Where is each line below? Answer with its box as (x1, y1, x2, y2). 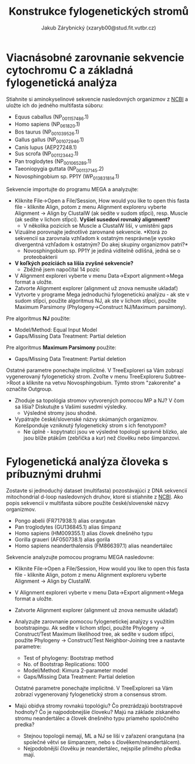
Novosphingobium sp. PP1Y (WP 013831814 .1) (14, 173, 120, 181)
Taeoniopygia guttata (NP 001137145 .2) (14, 165, 104, 174)
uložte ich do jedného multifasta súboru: (6, 102, 104, 109)
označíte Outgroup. (6, 386, 53, 393)
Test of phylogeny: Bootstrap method (23, 655, 114, 661)
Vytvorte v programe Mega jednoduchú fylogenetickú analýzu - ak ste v (14, 291, 190, 298)
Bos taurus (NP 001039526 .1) (14, 128, 80, 137)
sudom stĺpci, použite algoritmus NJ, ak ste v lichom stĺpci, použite (14, 297, 177, 304)
